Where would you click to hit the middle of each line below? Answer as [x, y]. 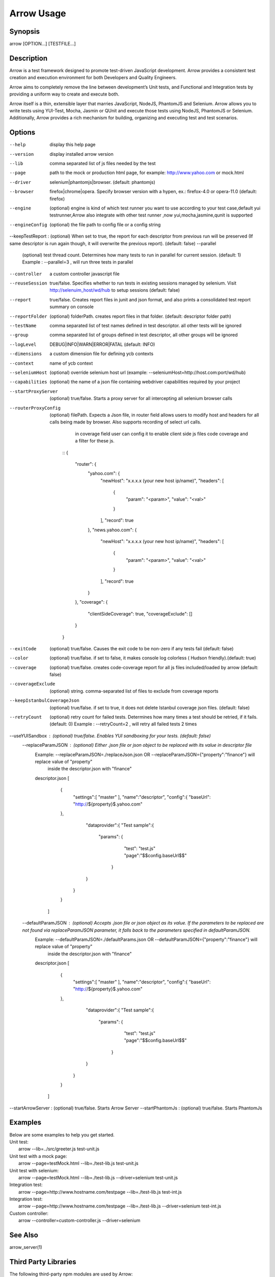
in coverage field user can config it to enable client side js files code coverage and [161, 434]
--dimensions [26, 354]
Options [22, 133]
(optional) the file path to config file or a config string [105, 224]
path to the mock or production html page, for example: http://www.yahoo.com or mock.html [147, 173]
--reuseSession [29, 283]
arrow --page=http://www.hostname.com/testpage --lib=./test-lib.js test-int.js [100, 1192]
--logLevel [23, 344]
